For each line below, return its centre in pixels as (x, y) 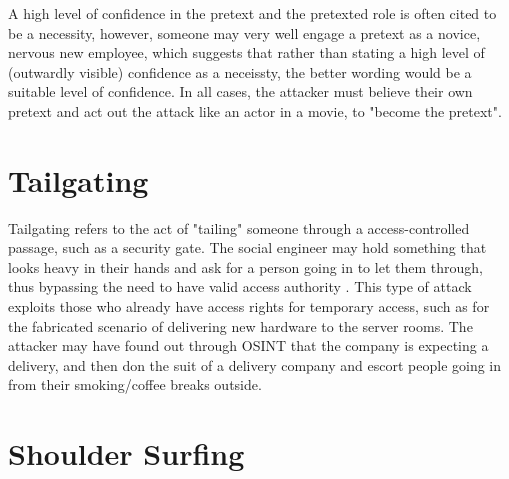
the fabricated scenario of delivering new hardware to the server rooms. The (240, 325)
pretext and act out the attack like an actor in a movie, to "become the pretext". (255, 110)
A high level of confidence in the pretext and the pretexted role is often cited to (252, 13)
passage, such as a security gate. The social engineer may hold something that (247, 247)
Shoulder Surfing (126, 453)
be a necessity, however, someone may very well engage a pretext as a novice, (244, 32)
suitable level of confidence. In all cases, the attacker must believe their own (240, 91)
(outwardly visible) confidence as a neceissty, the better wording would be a (240, 71)
